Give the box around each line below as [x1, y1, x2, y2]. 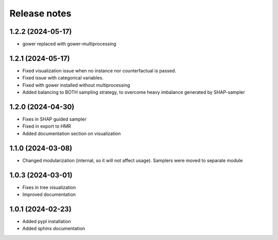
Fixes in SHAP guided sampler [22, 116, 87, 123]
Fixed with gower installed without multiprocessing [22, 82, 130, 88]
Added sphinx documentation [22, 226, 85, 232]
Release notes [9, 8, 72, 19]
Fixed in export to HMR [22, 123, 72, 129]
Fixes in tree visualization [22, 184, 76, 190]
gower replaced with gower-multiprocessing [22, 41, 117, 47]
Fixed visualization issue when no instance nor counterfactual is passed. [22, 67, 177, 74]
